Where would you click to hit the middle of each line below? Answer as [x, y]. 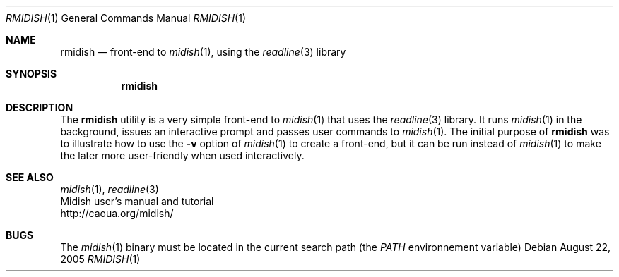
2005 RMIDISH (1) [100, 259]
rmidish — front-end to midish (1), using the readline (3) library [203, 52]
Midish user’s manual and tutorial [137, 201]
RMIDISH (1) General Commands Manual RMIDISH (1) [126, 18]
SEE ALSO [30, 177]
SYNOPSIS [31, 74]
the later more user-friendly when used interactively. [182, 155]
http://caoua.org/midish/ [117, 213]
